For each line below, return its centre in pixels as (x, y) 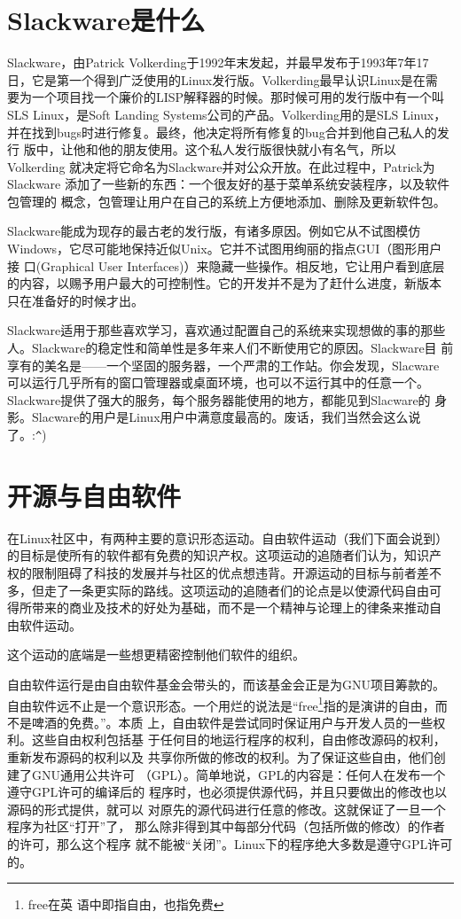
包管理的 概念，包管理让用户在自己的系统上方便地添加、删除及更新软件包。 (227, 201)
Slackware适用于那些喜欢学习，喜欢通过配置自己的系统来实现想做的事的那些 (227, 330)
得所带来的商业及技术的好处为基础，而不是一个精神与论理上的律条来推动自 (224, 607)
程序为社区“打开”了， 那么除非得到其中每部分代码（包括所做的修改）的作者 (226, 826)
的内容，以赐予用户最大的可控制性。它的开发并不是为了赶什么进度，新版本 (224, 283)
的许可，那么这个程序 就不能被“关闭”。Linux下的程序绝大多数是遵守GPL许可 (230, 843)
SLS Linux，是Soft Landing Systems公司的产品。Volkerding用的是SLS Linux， (227, 114)
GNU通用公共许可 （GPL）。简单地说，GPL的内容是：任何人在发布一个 (238, 774)
